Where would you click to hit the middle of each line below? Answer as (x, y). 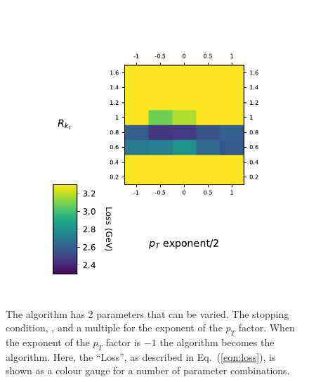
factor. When (267, 327)
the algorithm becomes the (217, 342)
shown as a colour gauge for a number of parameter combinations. (148, 370)
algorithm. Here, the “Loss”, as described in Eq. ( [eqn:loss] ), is (141, 356)
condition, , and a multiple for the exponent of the (114, 327)
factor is (123, 342)
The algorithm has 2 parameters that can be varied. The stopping (147, 313)
